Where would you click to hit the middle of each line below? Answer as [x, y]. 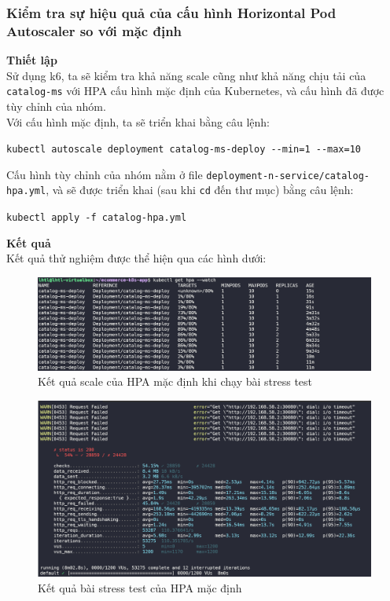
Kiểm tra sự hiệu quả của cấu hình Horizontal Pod [171, 12]
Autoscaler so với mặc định [94, 30]
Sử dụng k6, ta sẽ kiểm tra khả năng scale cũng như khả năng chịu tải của [186, 75]
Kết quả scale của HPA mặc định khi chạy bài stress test [175, 381]
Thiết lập [32, 60]
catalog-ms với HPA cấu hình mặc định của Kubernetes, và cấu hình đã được [195, 91]
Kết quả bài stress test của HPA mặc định [140, 588]
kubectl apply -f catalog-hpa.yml [97, 218]
